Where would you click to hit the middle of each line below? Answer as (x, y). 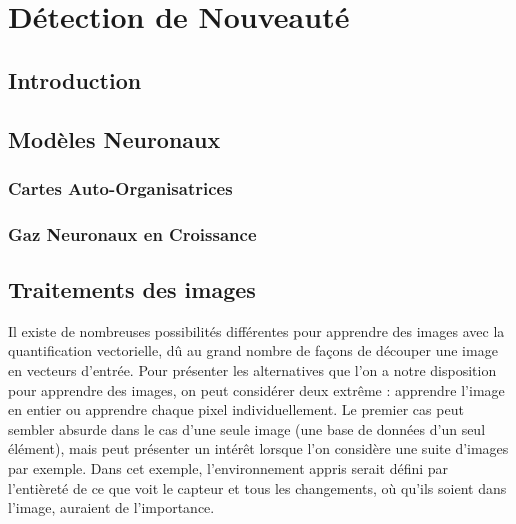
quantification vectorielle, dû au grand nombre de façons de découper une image (253, 350)
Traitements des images (132, 289)
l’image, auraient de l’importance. (111, 507)
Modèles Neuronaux (114, 138)
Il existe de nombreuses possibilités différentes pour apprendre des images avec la (256, 330)
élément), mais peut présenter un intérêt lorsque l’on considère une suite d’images (258, 448)
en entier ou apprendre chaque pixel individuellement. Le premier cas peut (236, 409)
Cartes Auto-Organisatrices (120, 187)
